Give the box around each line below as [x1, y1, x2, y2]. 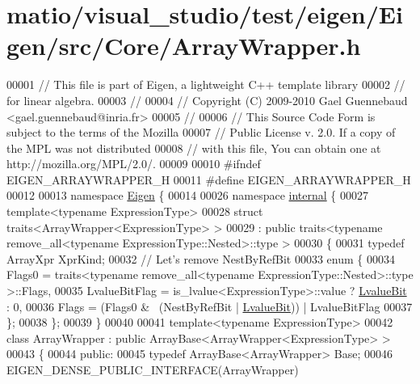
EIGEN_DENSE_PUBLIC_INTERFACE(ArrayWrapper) [6, 361, 299, 378]
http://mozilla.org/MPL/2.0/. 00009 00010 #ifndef [6, 155, 261, 172]
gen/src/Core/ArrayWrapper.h [6, 29, 361, 62]
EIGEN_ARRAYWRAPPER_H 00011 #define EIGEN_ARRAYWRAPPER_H [6, 171, 411, 188]
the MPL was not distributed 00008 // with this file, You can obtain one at [6, 139, 381, 156]
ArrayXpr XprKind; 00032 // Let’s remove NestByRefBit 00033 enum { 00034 [6, 250, 395, 267]
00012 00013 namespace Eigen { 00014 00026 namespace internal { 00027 [6, 187, 368, 204]
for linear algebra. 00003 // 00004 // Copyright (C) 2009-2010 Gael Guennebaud [6, 91, 408, 108]
